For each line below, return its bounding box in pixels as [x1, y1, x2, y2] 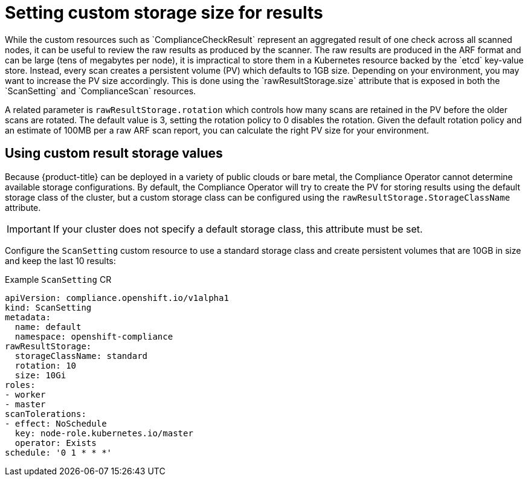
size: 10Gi [14, 370, 66, 380]
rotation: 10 [14, 360, 77, 370]
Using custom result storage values [5, 146, 223, 161]
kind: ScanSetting [5, 302, 92, 312]
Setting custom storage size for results [5, 2, 323, 23]
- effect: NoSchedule [5, 418, 107, 428]
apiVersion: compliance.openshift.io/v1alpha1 [5, 292, 229, 303]
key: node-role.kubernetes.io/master [14, 428, 193, 438]
